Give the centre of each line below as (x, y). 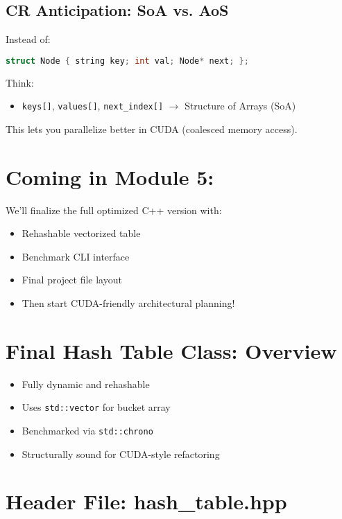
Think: (20, 82)
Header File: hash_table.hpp (146, 501)
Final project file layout (72, 280)
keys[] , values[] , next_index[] (93, 106)
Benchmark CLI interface (76, 256)
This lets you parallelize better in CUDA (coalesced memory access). (152, 129)
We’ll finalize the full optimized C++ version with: (114, 210)
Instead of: (28, 39)
